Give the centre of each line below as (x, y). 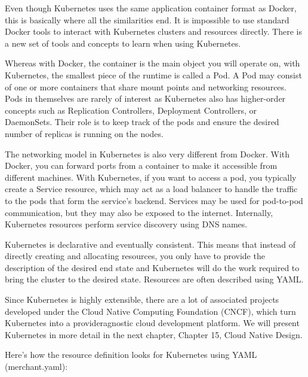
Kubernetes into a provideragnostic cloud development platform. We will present (152, 323)
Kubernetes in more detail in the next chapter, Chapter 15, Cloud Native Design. (154, 334)
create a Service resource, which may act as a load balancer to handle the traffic (151, 189)
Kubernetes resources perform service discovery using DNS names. (126, 224)
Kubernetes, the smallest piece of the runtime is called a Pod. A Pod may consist (153, 75)
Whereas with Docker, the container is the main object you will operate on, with (153, 63)
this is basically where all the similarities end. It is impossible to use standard (147, 19)
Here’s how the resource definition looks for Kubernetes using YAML (131, 355)
